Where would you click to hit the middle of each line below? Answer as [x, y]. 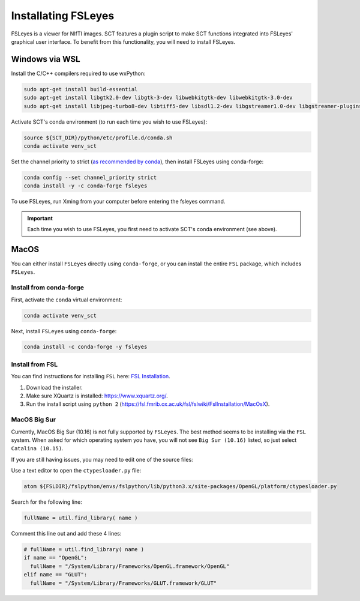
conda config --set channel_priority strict [90, 177]
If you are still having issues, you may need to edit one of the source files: [102, 459]
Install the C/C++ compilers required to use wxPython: [78, 73]
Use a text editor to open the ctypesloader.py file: [76, 471]
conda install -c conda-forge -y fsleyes [85, 347]
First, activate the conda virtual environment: [67, 300]
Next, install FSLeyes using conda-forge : [64, 331]
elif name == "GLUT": [55, 575]
